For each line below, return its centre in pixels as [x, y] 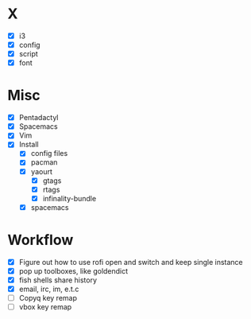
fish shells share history [58, 280]
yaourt [41, 171]
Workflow [41, 240]
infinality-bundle [70, 198]
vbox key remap [45, 307]
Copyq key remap [48, 298]
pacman [44, 162]
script [29, 54]
